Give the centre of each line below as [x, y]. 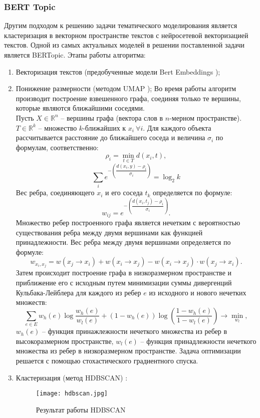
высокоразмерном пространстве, [65, 341]
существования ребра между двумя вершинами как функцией [109, 232]
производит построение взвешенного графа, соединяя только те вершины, [128, 98]
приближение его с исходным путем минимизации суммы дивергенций [124, 283]
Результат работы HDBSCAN [81, 409]
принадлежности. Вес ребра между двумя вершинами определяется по [123, 242]
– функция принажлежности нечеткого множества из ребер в [135, 331]
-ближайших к [104, 127]
